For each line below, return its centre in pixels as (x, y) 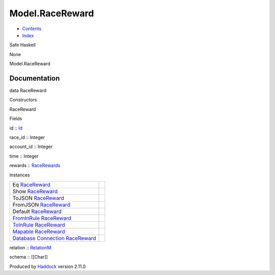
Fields (16, 119)
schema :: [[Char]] (29, 257)
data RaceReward (28, 91)
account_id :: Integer (31, 147)
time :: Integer (24, 156)
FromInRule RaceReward (42, 218)
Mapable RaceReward (39, 231)
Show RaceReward (35, 191)
